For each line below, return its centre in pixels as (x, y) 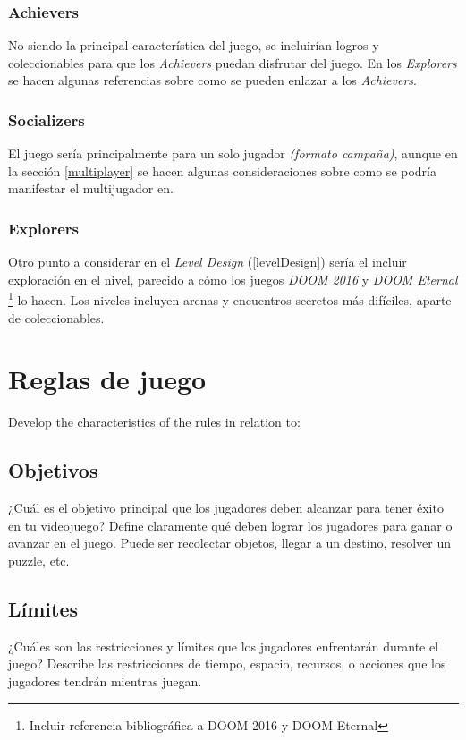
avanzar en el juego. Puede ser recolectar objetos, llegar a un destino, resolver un (230, 543)
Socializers (47, 119)
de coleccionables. (56, 317)
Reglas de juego (107, 379)
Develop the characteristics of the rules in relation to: (154, 422)
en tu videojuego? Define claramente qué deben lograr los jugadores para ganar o (230, 525)
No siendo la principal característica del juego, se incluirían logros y (194, 45)
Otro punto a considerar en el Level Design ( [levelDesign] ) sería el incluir (208, 262)
